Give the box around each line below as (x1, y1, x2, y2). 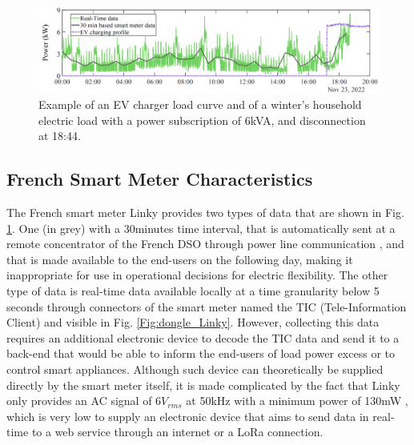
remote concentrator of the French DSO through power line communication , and (6, 235, 404, 252)
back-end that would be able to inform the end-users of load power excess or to (6, 345, 395, 362)
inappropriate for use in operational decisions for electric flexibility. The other (6, 267, 388, 283)
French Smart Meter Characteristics (6, 166, 313, 191)
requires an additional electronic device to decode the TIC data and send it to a (6, 329, 400, 346)
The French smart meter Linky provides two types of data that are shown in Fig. (6, 204, 404, 221)
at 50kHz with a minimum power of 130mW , (186, 392, 408, 409)
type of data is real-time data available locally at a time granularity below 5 (6, 283, 380, 299)
